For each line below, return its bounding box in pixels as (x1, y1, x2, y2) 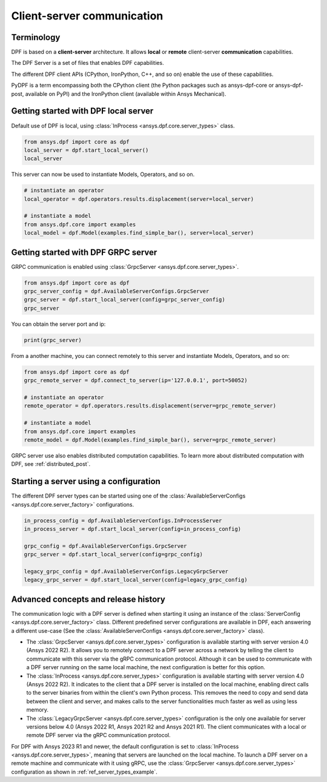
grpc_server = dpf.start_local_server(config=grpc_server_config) (24, 296, 225, 303)
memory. (26, 706, 48, 713)
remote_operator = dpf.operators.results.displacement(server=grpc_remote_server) (24, 402, 277, 410)
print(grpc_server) (24, 337, 82, 343)
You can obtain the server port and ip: (11, 320, 106, 328)
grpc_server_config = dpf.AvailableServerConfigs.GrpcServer (24, 288, 210, 295)
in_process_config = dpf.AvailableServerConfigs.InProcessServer (24, 517, 222, 524)
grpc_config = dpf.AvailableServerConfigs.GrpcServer (24, 542, 187, 549)
